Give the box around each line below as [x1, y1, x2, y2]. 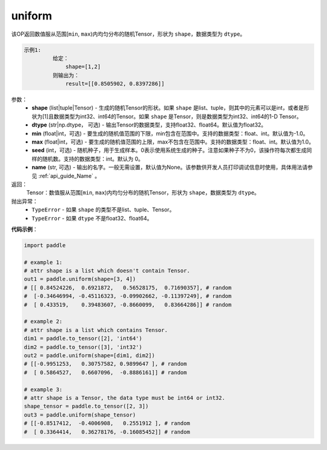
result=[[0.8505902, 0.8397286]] [65, 81, 165, 87]
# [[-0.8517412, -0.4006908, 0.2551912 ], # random [24, 420, 190, 427]
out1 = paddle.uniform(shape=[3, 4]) [24, 276, 136, 283]
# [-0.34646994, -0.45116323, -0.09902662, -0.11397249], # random [24, 293, 232, 300]
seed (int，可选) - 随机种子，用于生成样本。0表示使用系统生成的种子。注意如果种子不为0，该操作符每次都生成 [31, 147, 307, 154]
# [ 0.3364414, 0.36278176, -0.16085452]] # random [24, 428, 190, 435]
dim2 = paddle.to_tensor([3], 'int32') [24, 343, 142, 351]
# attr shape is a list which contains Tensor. [24, 326, 168, 333]
